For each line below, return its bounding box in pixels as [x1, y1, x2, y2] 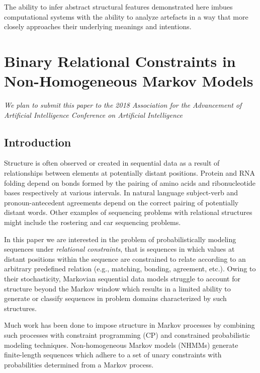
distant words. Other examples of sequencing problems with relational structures [4, 207, 252, 217]
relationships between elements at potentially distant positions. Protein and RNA [4, 168, 255, 178]
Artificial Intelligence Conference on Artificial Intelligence [4, 109, 183, 120]
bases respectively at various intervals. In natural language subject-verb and [4, 187, 238, 198]
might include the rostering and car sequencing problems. [4, 217, 181, 228]
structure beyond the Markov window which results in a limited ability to [4, 283, 231, 293]
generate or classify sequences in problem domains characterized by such [4, 293, 227, 304]
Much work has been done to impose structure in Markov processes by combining [4, 320, 255, 330]
